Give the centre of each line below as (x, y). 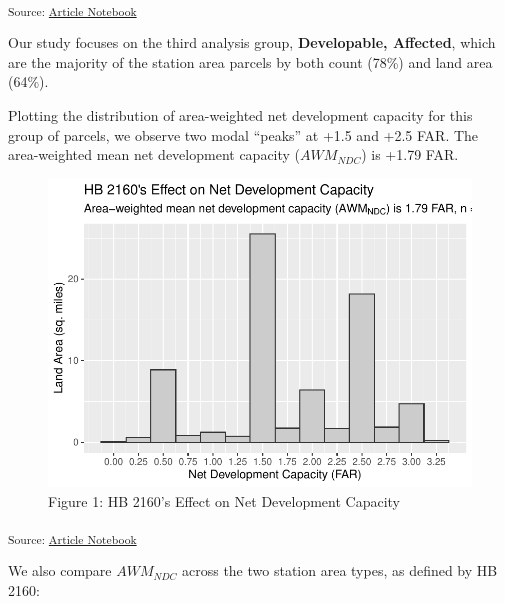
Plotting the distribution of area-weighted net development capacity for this (240, 114)
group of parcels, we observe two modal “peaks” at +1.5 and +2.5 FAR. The (243, 134)
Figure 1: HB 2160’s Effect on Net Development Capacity (224, 500)
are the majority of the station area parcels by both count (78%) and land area (250, 61)
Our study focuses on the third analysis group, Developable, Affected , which (252, 42)
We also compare (60, 570)
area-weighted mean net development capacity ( (154, 154)
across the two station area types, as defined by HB (339, 570)
